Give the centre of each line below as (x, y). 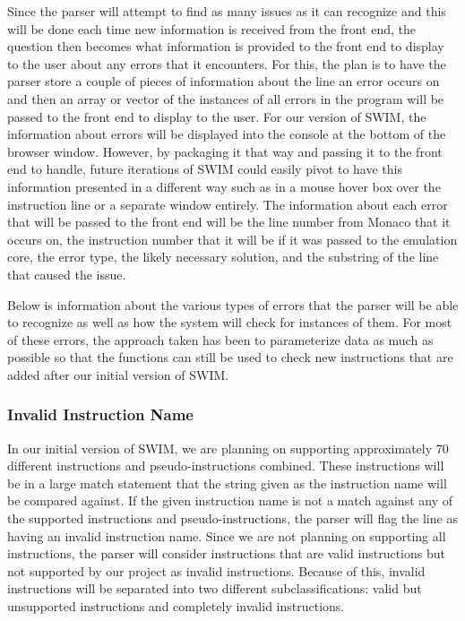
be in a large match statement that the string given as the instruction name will (227, 483)
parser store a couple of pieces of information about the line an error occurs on (224, 81)
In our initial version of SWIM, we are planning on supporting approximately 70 (228, 448)
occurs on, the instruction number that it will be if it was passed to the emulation (232, 239)
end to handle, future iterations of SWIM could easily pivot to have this (205, 169)
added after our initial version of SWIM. (118, 374)
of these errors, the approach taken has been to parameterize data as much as (220, 339)
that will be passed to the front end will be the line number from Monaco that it (229, 222)
